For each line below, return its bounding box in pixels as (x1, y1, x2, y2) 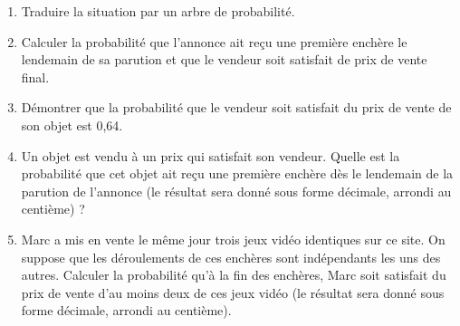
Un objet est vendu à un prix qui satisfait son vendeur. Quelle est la (21, 146, 400, 165)
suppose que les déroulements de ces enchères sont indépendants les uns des (21, 247, 441, 266)
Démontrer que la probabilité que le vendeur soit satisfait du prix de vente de (21, 98, 452, 117)
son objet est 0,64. (21, 115, 123, 134)
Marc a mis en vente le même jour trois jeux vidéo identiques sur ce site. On (21, 229, 446, 248)
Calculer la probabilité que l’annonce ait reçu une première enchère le (21, 32, 407, 51)
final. (21, 67, 50, 86)
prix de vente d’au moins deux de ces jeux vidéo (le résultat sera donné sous (21, 283, 445, 302)
